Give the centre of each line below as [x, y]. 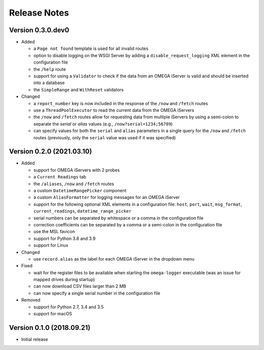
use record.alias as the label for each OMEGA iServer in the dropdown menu [114, 259]
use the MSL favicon [54, 232]
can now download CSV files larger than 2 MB [80, 286]
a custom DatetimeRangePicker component [80, 190]
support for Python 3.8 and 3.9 [65, 238]
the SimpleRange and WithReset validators [79, 89]
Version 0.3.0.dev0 [39, 30]
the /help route [50, 69]
